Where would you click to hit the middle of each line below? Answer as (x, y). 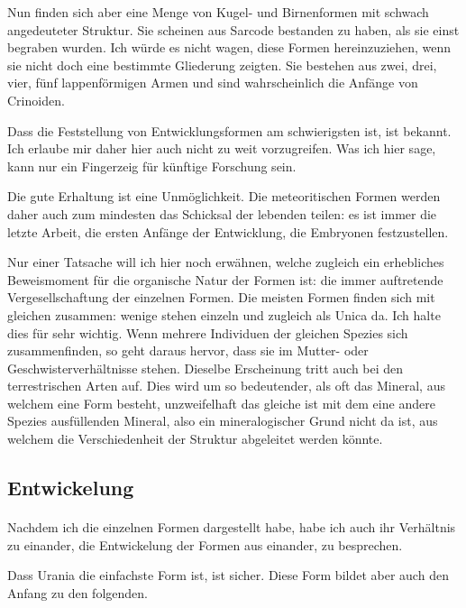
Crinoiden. (36, 100)
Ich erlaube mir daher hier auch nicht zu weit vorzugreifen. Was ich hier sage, (222, 148)
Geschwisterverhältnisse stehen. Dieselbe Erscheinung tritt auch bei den (206, 368)
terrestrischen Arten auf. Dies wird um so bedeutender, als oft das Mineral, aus (226, 386)
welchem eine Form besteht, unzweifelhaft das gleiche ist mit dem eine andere (221, 403)
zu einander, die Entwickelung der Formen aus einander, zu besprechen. (205, 544)
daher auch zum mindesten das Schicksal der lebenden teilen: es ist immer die (222, 213)
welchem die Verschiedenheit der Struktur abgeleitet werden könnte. (195, 439)
